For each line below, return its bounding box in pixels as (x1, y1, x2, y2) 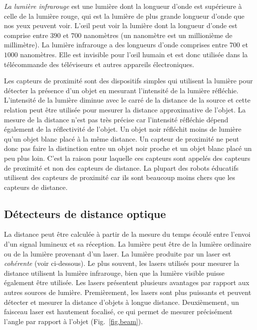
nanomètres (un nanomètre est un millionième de (84, 30, 232, 40)
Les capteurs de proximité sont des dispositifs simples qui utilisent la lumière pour (4, 75, 253, 86)
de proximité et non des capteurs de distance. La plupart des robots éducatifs (4, 162, 239, 173)
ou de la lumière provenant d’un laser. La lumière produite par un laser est (4, 248, 231, 258)
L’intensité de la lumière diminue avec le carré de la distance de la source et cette (4, 95, 251, 105)
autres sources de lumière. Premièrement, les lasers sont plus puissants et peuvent (4, 287, 252, 297)
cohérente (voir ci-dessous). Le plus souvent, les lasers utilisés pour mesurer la (4, 258, 239, 268)
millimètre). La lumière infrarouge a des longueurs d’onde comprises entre (4, 39, 227, 50)
